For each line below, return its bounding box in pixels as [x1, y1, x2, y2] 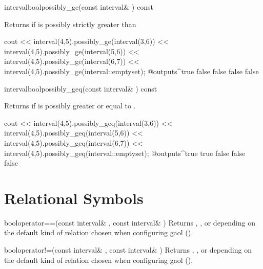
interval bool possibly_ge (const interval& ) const [4, 2, 153, 12]
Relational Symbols [4, 187, 144, 208]
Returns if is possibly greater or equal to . [4, 100, 136, 111]
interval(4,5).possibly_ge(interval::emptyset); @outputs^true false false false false [4, 65, 259, 76]
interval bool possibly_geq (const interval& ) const [4, 83, 157, 94]
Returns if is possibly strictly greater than [4, 18, 136, 29]
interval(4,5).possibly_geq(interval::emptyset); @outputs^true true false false [4, 147, 246, 158]
